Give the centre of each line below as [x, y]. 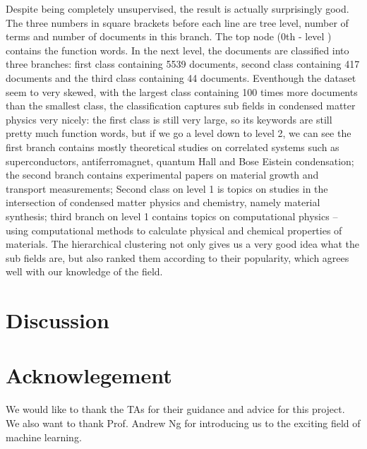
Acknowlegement [89, 375]
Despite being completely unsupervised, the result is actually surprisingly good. [178, 8]
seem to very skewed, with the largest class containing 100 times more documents [182, 91]
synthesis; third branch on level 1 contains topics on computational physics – [172, 216]
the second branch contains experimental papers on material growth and [162, 175]
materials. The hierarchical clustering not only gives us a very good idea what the [182, 244]
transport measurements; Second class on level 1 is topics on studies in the [167, 188]
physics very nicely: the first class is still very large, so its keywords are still [169, 119]
